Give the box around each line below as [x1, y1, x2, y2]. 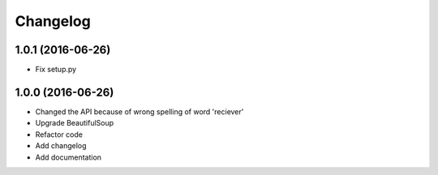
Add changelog [35, 141, 87, 151]
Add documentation [35, 152, 101, 162]
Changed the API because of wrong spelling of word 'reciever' [35, 106, 244, 117]
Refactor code [35, 130, 83, 139]
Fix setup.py [35, 65, 77, 75]
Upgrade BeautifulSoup [35, 118, 114, 128]
